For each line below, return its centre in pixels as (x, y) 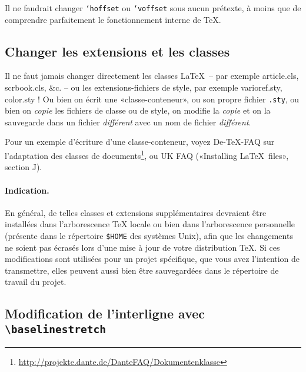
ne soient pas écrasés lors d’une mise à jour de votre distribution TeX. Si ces (142, 247)
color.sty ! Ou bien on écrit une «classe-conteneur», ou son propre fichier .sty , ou (152, 99)
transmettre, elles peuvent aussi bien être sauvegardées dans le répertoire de (142, 270)
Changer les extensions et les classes (117, 51)
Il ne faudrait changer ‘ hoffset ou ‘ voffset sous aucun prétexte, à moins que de (153, 8)
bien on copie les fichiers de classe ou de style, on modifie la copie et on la (138, 110)
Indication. (27, 190)
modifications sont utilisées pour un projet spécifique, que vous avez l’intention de (152, 259)
